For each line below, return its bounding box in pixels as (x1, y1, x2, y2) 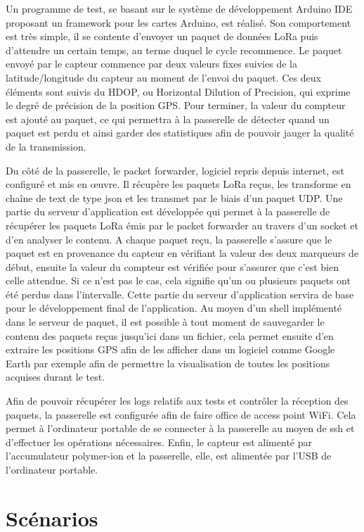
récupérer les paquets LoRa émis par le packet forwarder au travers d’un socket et (6, 217, 358, 232)
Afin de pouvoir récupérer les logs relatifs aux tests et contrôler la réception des (6, 393, 349, 408)
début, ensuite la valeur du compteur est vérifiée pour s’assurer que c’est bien (6, 259, 339, 274)
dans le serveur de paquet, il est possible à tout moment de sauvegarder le (6, 315, 325, 329)
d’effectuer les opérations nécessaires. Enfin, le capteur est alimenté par (6, 434, 312, 449)
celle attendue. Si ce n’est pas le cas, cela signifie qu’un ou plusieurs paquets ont (6, 273, 351, 288)
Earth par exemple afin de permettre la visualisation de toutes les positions (6, 355, 330, 370)
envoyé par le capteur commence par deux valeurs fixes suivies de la (6, 56, 297, 71)
